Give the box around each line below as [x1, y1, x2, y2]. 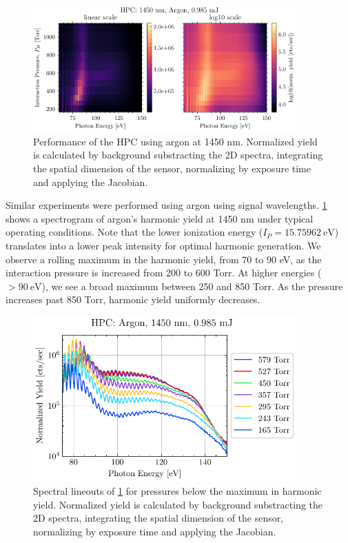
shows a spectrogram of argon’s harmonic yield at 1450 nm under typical [6, 211, 314, 225]
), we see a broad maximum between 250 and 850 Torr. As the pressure [41, 278, 343, 293]
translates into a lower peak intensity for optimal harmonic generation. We [6, 238, 321, 252]
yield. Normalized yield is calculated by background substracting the [33, 497, 323, 511]
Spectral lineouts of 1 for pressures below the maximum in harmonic [33, 484, 322, 498]
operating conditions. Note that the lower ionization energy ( [6, 225, 263, 239]
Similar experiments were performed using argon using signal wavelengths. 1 [6, 198, 327, 212]
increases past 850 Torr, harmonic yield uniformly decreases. [6, 292, 260, 307]
